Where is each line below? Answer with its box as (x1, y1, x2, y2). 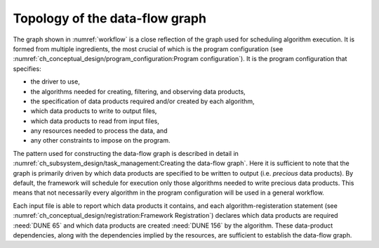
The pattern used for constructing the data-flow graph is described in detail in (13, 149, 239, 157)
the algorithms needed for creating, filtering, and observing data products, (30, 87, 246, 96)
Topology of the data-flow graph (13, 11, 207, 26)
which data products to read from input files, (30, 117, 159, 125)
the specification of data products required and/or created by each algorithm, (30, 97, 255, 105)
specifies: (13, 64, 41, 73)
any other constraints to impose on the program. (30, 136, 171, 145)
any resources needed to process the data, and (30, 126, 168, 135)
